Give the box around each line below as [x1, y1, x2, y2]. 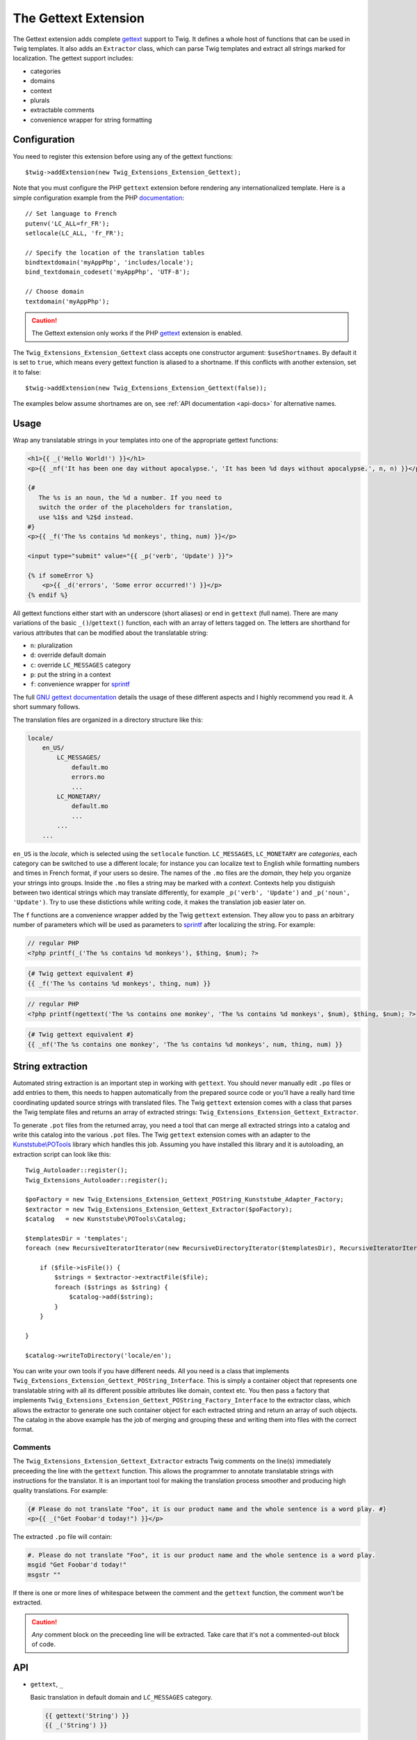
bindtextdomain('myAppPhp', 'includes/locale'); [25, 258, 194, 267]
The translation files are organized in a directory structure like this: [13, 715, 203, 724]
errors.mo [71, 773, 105, 781]
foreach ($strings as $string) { [54, 1283, 168, 1291]
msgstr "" [27, 1570, 61, 1579]
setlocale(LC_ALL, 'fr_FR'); [25, 229, 124, 237]
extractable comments [30, 106, 95, 114]
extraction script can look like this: [13, 1150, 111, 1158]
